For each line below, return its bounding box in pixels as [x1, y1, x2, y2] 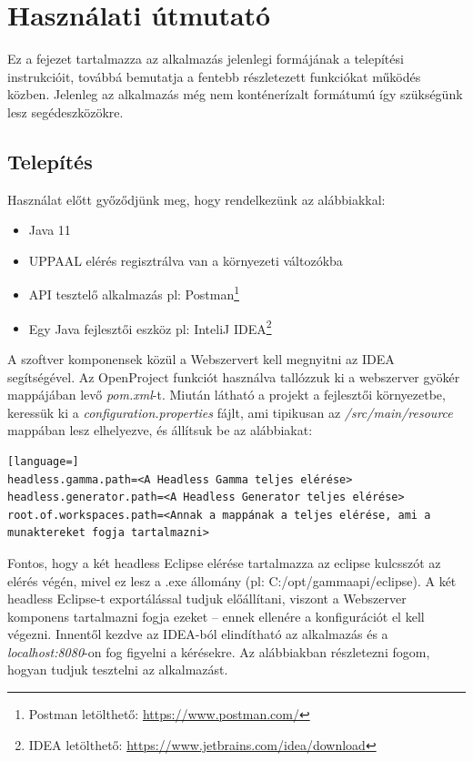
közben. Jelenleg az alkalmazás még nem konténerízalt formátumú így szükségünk [7, 85, 463, 104]
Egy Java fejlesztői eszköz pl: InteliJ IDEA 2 [28, 316, 272, 338]
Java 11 [28, 220, 71, 239]
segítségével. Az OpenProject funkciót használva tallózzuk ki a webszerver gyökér [7, 367, 460, 386]
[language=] [7, 454, 79, 468]
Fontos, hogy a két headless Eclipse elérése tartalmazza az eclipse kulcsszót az [7, 553, 441, 572]
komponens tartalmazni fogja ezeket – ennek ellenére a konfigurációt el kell [7, 606, 425, 625]
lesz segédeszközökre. [7, 102, 124, 121]
